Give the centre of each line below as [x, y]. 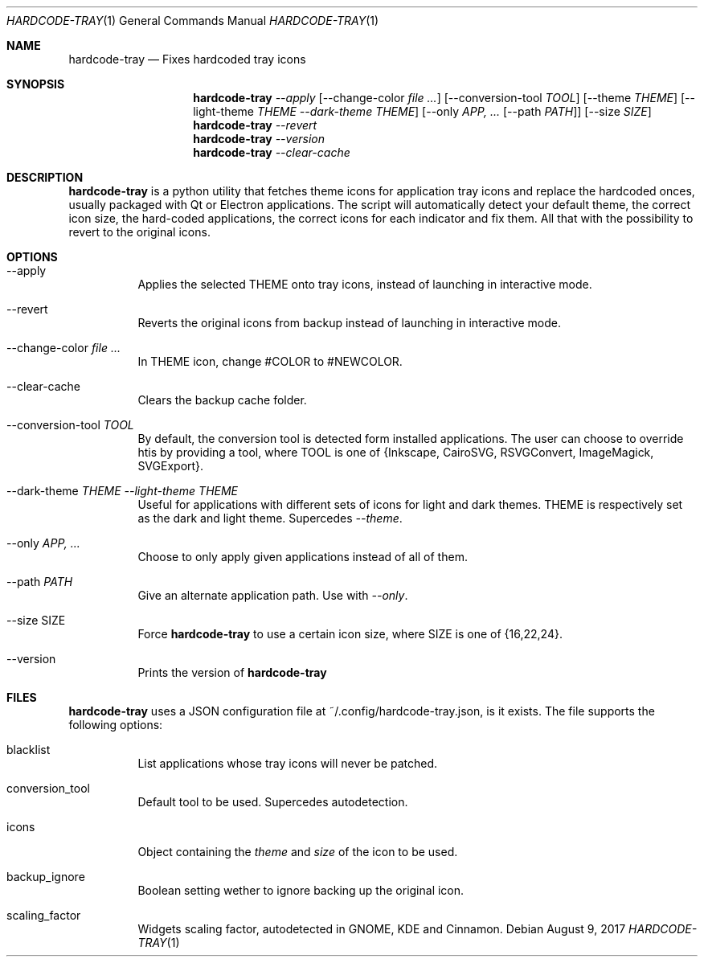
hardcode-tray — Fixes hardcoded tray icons [187, 59]
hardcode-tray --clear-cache [272, 152]
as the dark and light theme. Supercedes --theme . [270, 518]
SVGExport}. [171, 466]
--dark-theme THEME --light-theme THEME [123, 491]
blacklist [29, 750]
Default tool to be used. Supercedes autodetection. [273, 802]
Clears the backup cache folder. [222, 400]
